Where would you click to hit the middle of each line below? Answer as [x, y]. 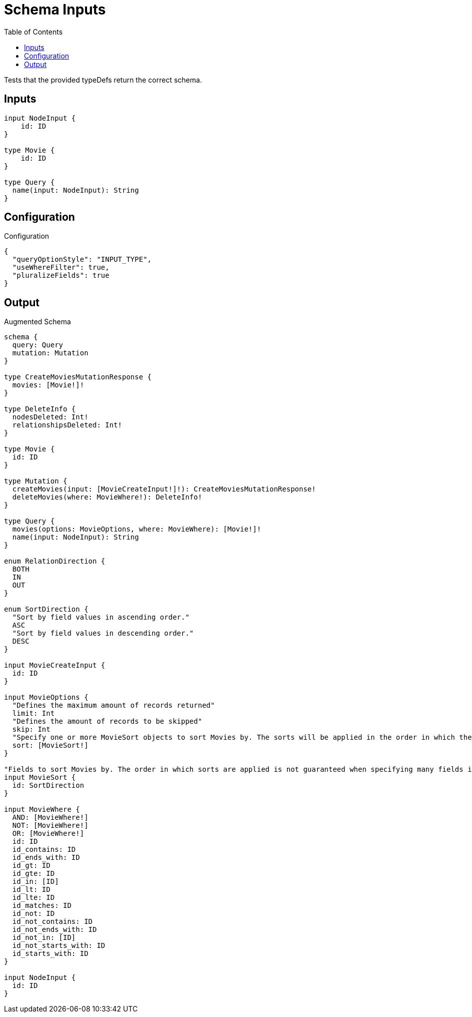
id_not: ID [33, 914]
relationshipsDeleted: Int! [67, 425]
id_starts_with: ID [50, 954]
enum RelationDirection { [55, 561]
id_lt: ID [31, 890]
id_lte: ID [33, 898]
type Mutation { [36, 481]
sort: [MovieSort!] [50, 745]
